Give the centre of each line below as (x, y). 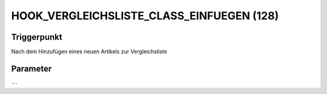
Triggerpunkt (37, 37)
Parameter (31, 68)
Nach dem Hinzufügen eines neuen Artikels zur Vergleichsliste (89, 52)
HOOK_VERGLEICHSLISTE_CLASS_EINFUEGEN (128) (145, 16)
